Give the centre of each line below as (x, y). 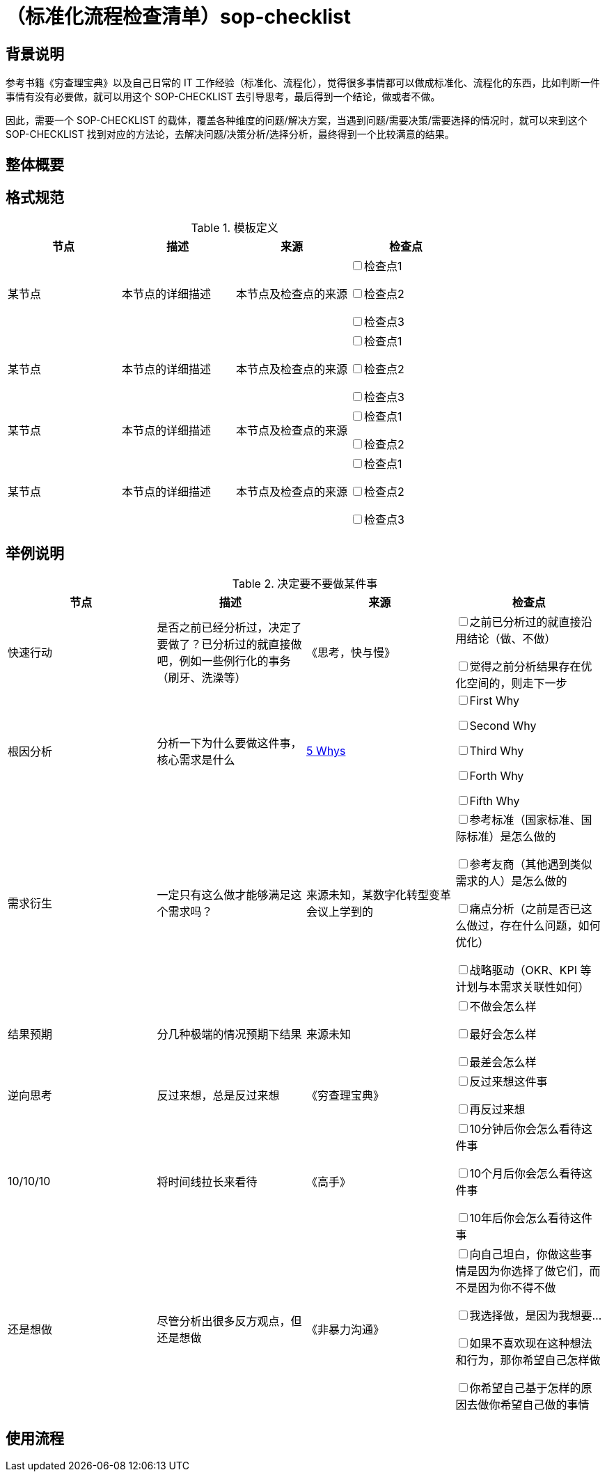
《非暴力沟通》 (346, 1330)
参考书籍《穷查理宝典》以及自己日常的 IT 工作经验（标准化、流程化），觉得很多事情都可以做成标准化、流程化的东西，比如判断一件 (303, 83)
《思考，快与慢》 (351, 653)
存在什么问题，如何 (550, 926)
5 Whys (326, 751)
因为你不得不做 (517, 1288)
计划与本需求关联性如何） (522, 987)
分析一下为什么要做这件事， (229, 743)
